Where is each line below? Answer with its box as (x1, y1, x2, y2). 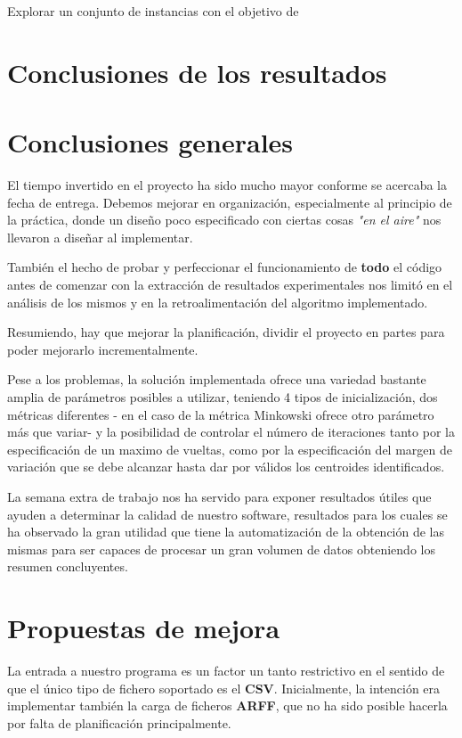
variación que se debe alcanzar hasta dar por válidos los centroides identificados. (7, 457, 445, 476)
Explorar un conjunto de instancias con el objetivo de (7, 2, 299, 20)
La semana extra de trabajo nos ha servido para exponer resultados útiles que (7, 488, 432, 505)
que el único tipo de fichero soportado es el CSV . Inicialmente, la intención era (7, 678, 441, 697)
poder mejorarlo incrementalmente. (7, 340, 199, 358)
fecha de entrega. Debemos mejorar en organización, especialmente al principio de (7, 193, 452, 211)
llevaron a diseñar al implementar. (7, 227, 193, 246)
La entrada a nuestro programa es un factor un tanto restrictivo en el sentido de (7, 661, 445, 680)
